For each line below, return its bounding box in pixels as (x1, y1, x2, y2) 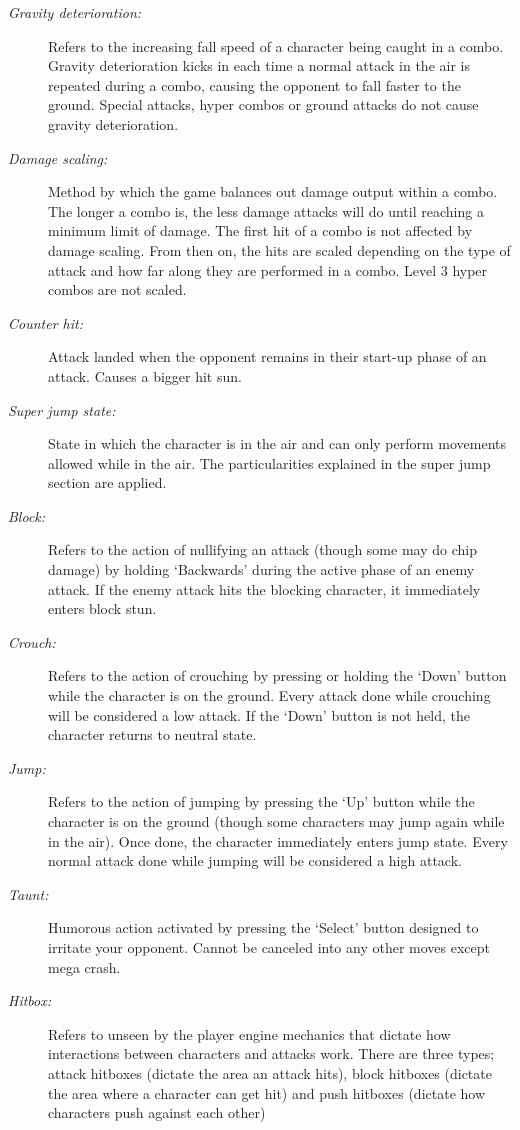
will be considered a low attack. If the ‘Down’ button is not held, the (48, 704, 470, 725)
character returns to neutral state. (48, 724, 257, 745)
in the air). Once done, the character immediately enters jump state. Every (48, 830, 508, 851)
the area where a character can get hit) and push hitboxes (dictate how (48, 1082, 486, 1103)
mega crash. (48, 956, 121, 977)
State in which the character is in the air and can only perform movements (48, 433, 507, 454)
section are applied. (48, 472, 167, 493)
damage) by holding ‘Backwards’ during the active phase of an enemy (48, 559, 475, 580)
